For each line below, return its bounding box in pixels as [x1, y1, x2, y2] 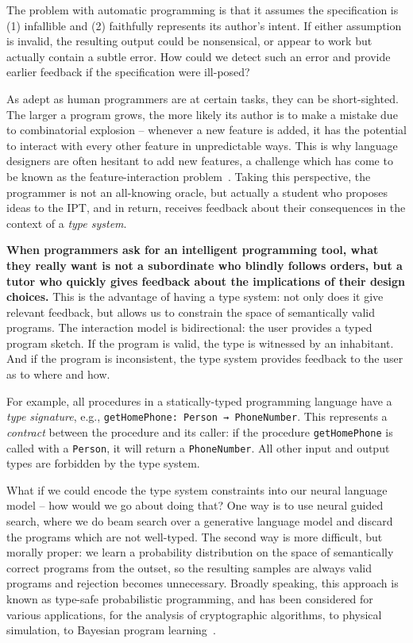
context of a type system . [6, 214, 127, 231]
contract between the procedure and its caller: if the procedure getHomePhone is [6, 423, 393, 440]
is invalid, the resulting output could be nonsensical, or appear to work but [6, 33, 372, 49]
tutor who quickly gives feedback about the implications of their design [6, 272, 406, 289]
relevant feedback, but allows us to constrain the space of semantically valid [6, 303, 375, 320]
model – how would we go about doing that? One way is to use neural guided [6, 497, 384, 514]
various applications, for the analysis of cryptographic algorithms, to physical [6, 606, 382, 622]
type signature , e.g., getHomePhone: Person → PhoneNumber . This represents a [6, 408, 388, 425]
